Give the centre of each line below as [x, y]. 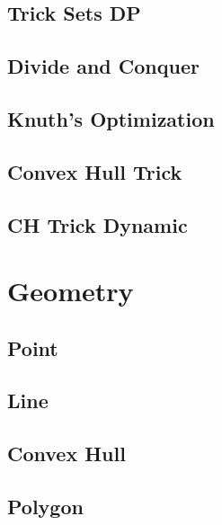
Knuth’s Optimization [111, 118]
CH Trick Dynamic [98, 224]
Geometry [71, 291]
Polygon [45, 507]
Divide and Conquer [103, 66]
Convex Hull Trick [95, 171]
